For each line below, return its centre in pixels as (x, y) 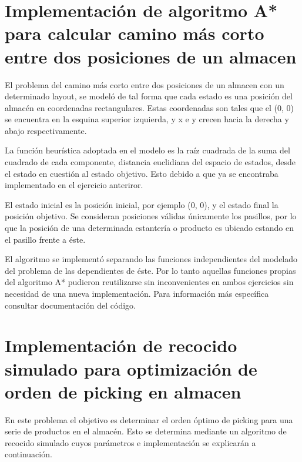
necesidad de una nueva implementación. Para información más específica (137, 293)
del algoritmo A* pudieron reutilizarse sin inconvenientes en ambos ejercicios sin (149, 282)
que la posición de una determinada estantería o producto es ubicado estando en (149, 228)
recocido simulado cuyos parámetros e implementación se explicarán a (130, 442)
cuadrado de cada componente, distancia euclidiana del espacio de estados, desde (150, 162)
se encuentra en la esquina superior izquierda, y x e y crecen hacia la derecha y (147, 119)
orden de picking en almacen (123, 391)
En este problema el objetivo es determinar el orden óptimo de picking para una (149, 419)
